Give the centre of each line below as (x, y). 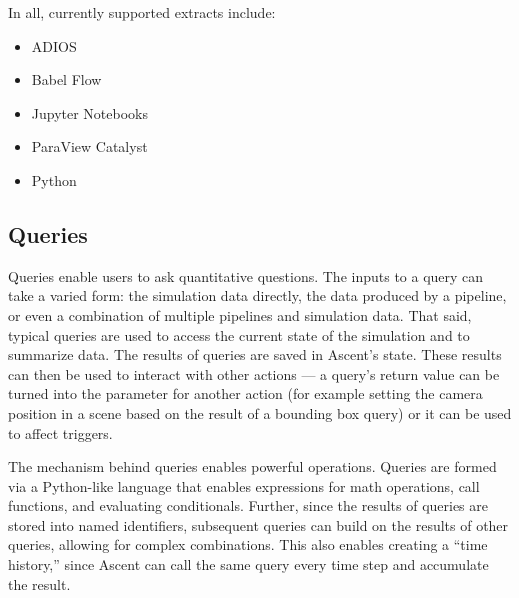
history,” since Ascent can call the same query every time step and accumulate (248, 564)
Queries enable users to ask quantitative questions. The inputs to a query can (246, 275)
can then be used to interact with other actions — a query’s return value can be (254, 373)
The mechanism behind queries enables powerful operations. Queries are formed (252, 466)
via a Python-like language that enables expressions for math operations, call (244, 485)
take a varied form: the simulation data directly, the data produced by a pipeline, (257, 295)
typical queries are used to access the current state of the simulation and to (239, 334)
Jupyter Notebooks (90, 112)
